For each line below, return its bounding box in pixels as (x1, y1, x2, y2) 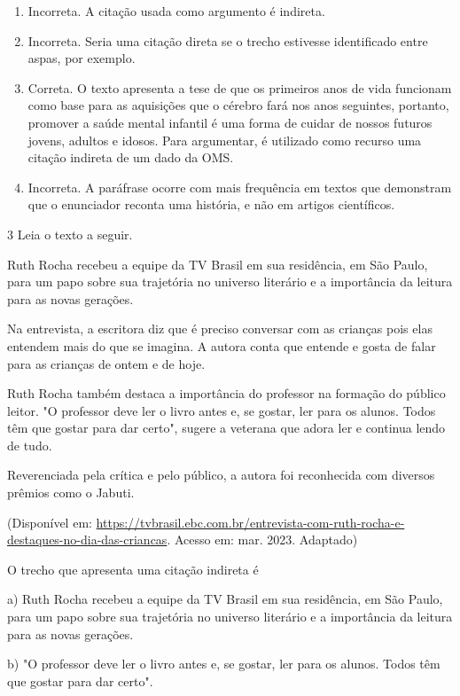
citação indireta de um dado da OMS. (27, 148, 234, 167)
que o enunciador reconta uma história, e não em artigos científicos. (27, 195, 395, 214)
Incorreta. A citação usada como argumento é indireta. (27, 2, 325, 20)
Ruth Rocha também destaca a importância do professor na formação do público (7, 384, 446, 403)
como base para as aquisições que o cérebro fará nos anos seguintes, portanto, (27, 96, 449, 114)
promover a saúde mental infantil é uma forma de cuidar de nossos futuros (27, 113, 433, 131)
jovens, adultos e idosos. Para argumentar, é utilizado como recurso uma (27, 130, 422, 149)
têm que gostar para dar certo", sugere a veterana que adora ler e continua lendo (7, 418, 446, 437)
